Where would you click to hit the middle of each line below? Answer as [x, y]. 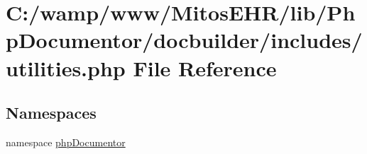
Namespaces [51, 113]
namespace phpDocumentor [66, 142]
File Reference [205, 67]
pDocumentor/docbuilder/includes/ [184, 40]
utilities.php [66, 67]
